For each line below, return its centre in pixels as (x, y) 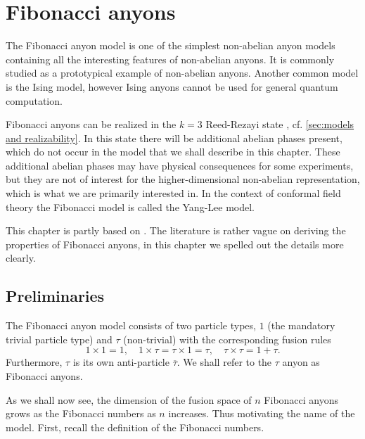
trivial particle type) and (59, 339)
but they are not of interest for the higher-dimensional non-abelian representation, (183, 179)
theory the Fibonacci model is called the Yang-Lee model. (130, 206)
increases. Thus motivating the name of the (262, 413)
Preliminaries (55, 296)
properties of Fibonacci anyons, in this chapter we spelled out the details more (175, 244)
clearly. (21, 258)
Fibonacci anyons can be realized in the (91, 124)
